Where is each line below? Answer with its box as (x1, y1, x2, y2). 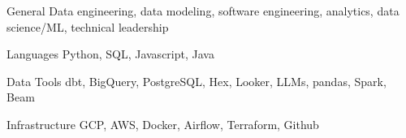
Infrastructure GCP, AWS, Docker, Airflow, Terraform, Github (6, 115, 319, 132)
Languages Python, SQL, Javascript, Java (6, 45, 214, 63)
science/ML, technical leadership (6, 18, 169, 35)
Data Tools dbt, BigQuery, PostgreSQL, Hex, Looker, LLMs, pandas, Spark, (6, 72, 387, 89)
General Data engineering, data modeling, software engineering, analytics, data (6, 2, 400, 19)
